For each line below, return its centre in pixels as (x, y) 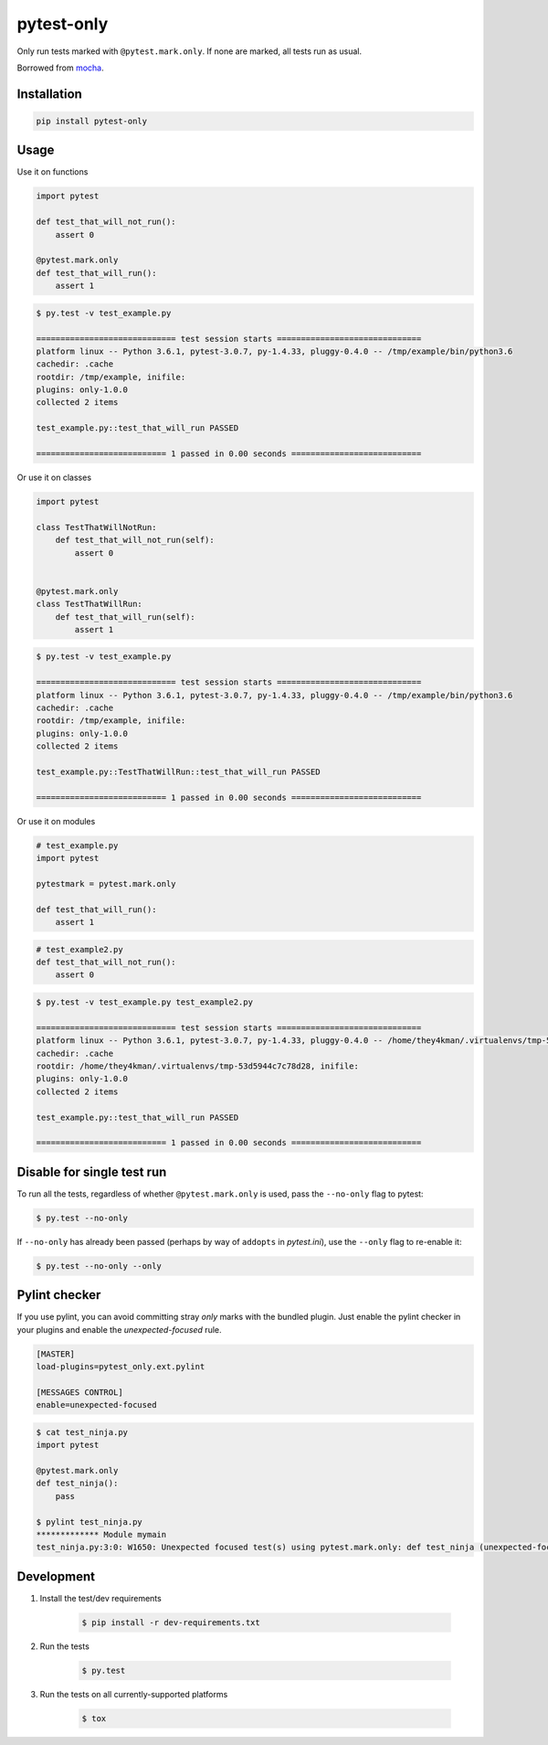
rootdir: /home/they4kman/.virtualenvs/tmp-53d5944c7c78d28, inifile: (198, 1066)
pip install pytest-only (92, 121)
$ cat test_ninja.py (82, 1432)
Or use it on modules (56, 821)
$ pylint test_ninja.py (90, 1522)
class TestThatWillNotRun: (96, 527)
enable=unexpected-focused (96, 1405)
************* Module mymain (101, 1534)
